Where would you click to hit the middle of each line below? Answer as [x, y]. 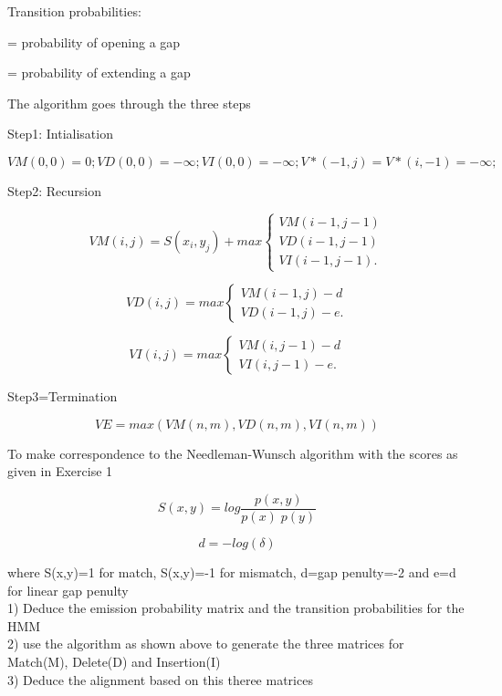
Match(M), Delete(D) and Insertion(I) [114, 661]
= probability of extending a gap [99, 73]
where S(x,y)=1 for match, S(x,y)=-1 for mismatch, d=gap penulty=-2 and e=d [232, 571]
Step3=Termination [63, 396]
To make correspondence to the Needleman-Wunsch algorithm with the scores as [233, 453]
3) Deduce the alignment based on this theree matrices [160, 679]
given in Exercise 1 [60, 471]
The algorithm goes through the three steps [129, 103]
